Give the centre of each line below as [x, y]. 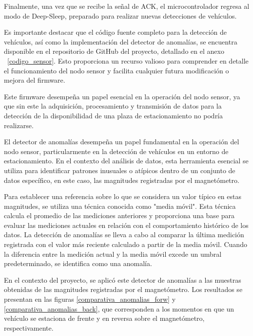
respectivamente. [29, 327]
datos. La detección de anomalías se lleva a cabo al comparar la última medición [124, 235]
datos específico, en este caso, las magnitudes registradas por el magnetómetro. [122, 180]
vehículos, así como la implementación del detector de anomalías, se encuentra [121, 41]
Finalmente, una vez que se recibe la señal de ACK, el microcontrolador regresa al [127, 6]
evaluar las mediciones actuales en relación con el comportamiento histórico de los [126, 225]
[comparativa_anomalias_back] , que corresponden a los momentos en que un [119, 308]
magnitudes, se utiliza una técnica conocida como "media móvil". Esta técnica [120, 206]
